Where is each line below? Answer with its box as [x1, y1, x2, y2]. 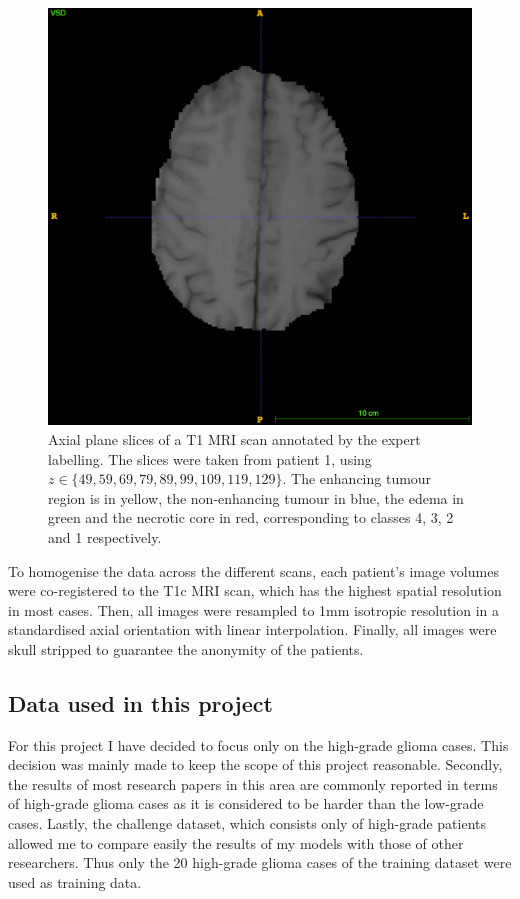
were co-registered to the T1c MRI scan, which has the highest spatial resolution [8, 580, 502, 601]
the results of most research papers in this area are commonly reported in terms [8, 773, 498, 794]
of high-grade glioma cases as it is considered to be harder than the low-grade [8, 793, 484, 814]
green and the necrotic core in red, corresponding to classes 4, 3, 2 [48, 507, 454, 528]
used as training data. [8, 871, 142, 892]
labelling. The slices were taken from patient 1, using [48, 448, 372, 469]
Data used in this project [8, 687, 273, 718]
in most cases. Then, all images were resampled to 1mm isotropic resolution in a [8, 599, 500, 620]
